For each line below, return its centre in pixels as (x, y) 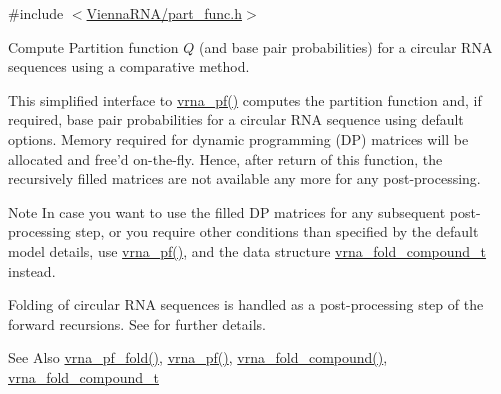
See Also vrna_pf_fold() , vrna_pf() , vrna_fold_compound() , (198, 357)
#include (36, 13)
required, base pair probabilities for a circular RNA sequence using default (236, 119)
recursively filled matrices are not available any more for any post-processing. (244, 178)
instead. (32, 270)
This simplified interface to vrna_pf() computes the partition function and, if (245, 99)
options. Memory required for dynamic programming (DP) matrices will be (238, 138)
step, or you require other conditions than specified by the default (277, 231)
